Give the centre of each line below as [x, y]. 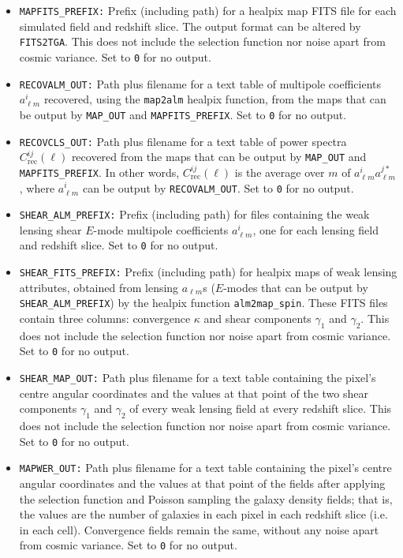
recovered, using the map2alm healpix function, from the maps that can [215, 99]
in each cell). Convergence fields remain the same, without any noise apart [199, 529]
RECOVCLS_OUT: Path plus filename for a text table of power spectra [183, 141]
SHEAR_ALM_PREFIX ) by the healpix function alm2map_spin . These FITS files [203, 303]
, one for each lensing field [315, 229]
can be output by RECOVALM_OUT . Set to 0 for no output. [218, 187]
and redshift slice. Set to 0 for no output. [119, 245]
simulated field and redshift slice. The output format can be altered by [190, 26]
